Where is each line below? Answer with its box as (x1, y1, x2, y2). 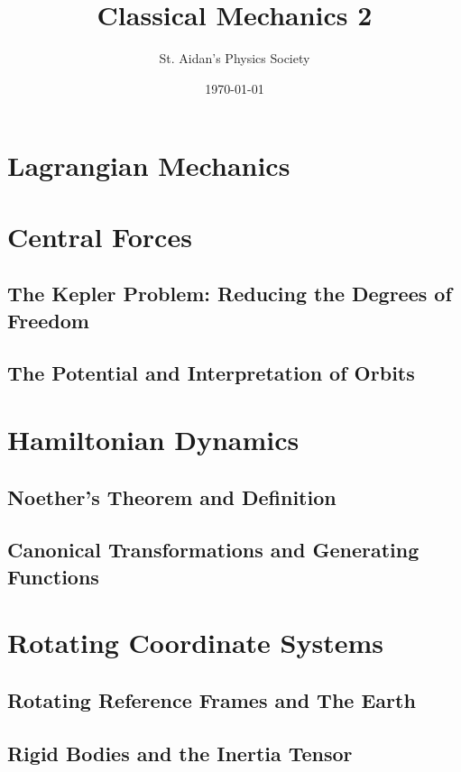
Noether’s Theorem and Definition (7, 482, 337, 510)
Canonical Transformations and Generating (7, 536, 420, 564)
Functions (7, 562, 99, 590)
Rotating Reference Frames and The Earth (7, 685, 416, 713)
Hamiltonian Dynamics (7, 421, 300, 458)
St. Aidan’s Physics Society (159, 49, 310, 68)
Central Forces (7, 217, 192, 254)
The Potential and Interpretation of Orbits (7, 359, 415, 387)
